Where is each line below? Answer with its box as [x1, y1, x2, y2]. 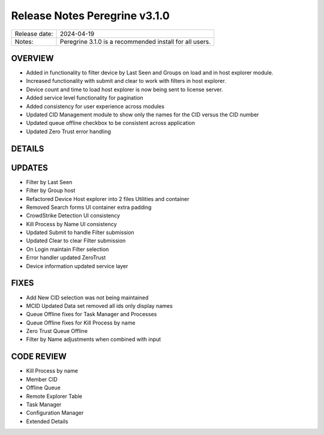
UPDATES [11, 163, 48, 173]
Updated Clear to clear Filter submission [26, 237, 126, 244]
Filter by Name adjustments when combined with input [26, 336, 161, 343]
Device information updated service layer [26, 262, 128, 269]
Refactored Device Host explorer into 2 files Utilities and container [26, 195, 190, 202]
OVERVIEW [11, 53, 54, 63]
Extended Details [26, 418, 68, 425]
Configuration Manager [26, 409, 84, 416]
